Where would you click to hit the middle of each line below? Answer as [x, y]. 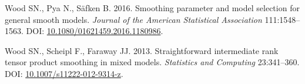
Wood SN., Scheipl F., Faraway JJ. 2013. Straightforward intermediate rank [142, 50]
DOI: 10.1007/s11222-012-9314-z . [64, 73]
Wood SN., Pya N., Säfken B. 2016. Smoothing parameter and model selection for [152, 8]
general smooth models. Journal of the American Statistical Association [133, 19]
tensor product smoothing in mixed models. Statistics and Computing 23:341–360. [152, 62]
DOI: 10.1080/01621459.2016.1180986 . [95, 31]
